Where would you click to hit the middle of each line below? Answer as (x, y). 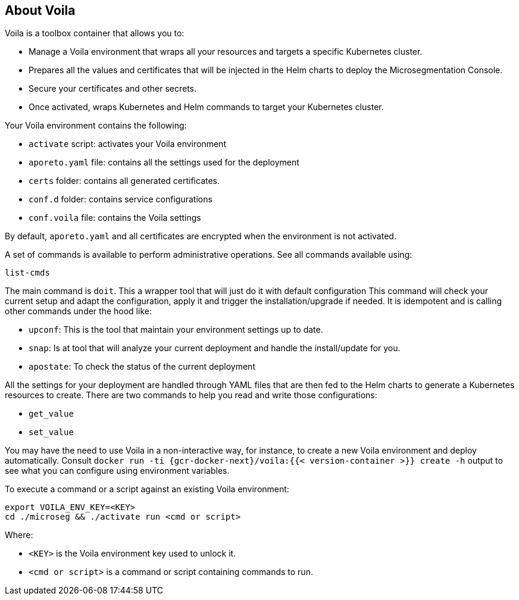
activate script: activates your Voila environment (127, 144)
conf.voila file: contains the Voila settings (115, 218)
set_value (51, 432)
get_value (51, 414)
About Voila (40, 10)
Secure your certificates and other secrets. (113, 89)
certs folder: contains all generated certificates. (124, 181)
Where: (19, 535)
